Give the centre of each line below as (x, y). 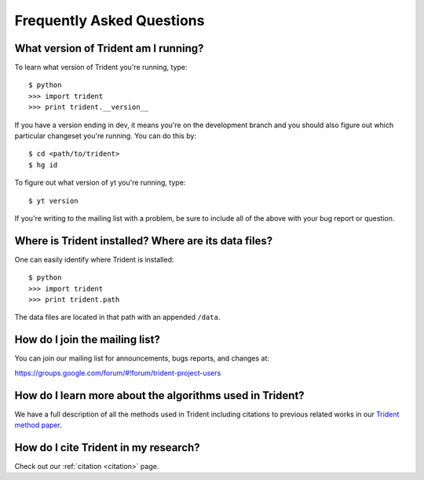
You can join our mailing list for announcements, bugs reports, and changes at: (142, 358)
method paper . (38, 425)
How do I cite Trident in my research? (107, 447)
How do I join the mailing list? (87, 340)
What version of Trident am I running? (109, 48)
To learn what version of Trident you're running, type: (101, 68)
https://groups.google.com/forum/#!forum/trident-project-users (118, 372)
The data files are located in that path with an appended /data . (117, 317)
